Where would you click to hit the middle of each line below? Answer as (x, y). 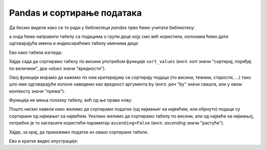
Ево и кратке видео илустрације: (44, 141)
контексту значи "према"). (37, 91)
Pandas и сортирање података (76, 13)
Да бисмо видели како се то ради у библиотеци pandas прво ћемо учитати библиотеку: (102, 28)
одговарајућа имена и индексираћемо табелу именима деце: (74, 43)
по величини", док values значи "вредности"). (57, 68)
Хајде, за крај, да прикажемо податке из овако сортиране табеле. (79, 132)
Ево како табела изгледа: (36, 52)
